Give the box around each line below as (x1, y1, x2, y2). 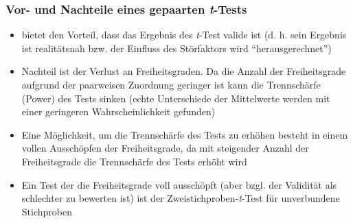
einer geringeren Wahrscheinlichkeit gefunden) (21, 104, 216, 119)
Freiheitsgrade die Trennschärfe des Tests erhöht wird (21, 154, 247, 168)
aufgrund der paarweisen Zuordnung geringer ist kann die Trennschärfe (21, 78, 321, 91)
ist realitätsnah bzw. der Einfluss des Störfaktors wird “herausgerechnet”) (21, 40, 332, 55)
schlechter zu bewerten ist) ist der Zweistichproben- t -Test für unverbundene (21, 191, 340, 205)
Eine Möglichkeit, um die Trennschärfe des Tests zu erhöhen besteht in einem (21, 127, 348, 141)
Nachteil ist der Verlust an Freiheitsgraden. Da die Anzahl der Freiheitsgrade (21, 64, 346, 78)
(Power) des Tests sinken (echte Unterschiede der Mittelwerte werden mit (21, 91, 330, 105)
